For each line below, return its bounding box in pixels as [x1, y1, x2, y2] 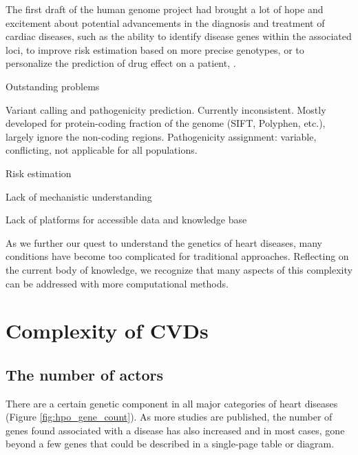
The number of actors [6, 363, 164, 385]
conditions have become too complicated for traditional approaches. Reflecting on [6, 249, 349, 263]
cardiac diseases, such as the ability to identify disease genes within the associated [6, 29, 352, 43]
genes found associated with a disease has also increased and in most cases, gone [6, 423, 345, 437]
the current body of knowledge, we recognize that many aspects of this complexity [6, 262, 352, 276]
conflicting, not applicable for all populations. [6, 143, 198, 157]
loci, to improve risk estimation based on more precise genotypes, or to [6, 42, 304, 57]
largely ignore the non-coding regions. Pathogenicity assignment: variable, [6, 129, 317, 143]
